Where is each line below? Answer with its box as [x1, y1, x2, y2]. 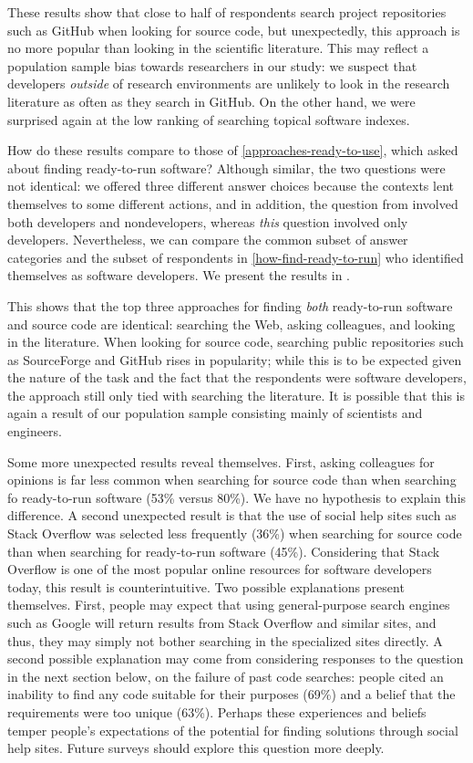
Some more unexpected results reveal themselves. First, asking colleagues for [7, 452, 435, 471]
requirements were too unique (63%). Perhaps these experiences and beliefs [7, 702, 427, 721]
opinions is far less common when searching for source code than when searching [7, 470, 457, 489]
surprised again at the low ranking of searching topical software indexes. [7, 110, 410, 129]
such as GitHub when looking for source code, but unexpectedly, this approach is [7, 20, 460, 39]
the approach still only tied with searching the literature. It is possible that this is [7, 385, 465, 404]
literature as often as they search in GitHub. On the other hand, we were [7, 91, 416, 110]
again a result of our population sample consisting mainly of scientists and [7, 403, 423, 423]
